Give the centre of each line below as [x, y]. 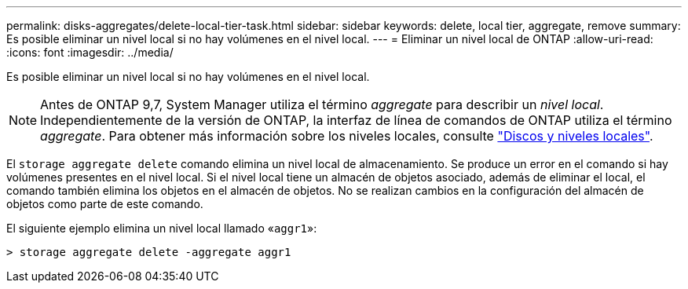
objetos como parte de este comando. [105, 204]
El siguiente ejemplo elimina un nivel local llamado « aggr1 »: [162, 228]
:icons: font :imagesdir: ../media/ [90, 52]
